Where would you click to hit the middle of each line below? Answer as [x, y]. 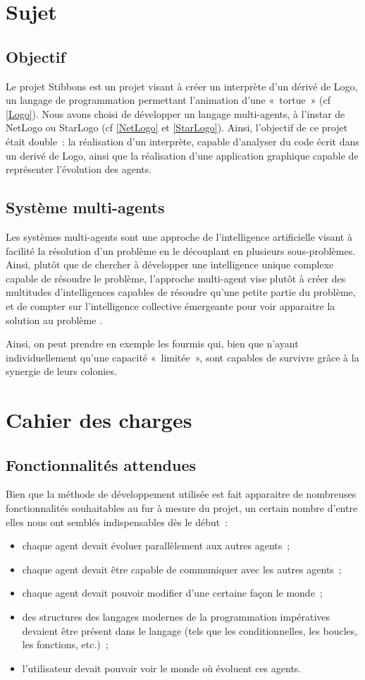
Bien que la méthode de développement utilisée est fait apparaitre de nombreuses [181, 494]
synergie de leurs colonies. [61, 371]
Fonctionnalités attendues [101, 464]
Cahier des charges [99, 420]
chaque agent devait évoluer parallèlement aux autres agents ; [156, 545]
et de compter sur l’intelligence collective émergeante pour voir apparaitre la [171, 305]
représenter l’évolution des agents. [79, 169]
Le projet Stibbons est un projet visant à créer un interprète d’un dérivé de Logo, [182, 86]
